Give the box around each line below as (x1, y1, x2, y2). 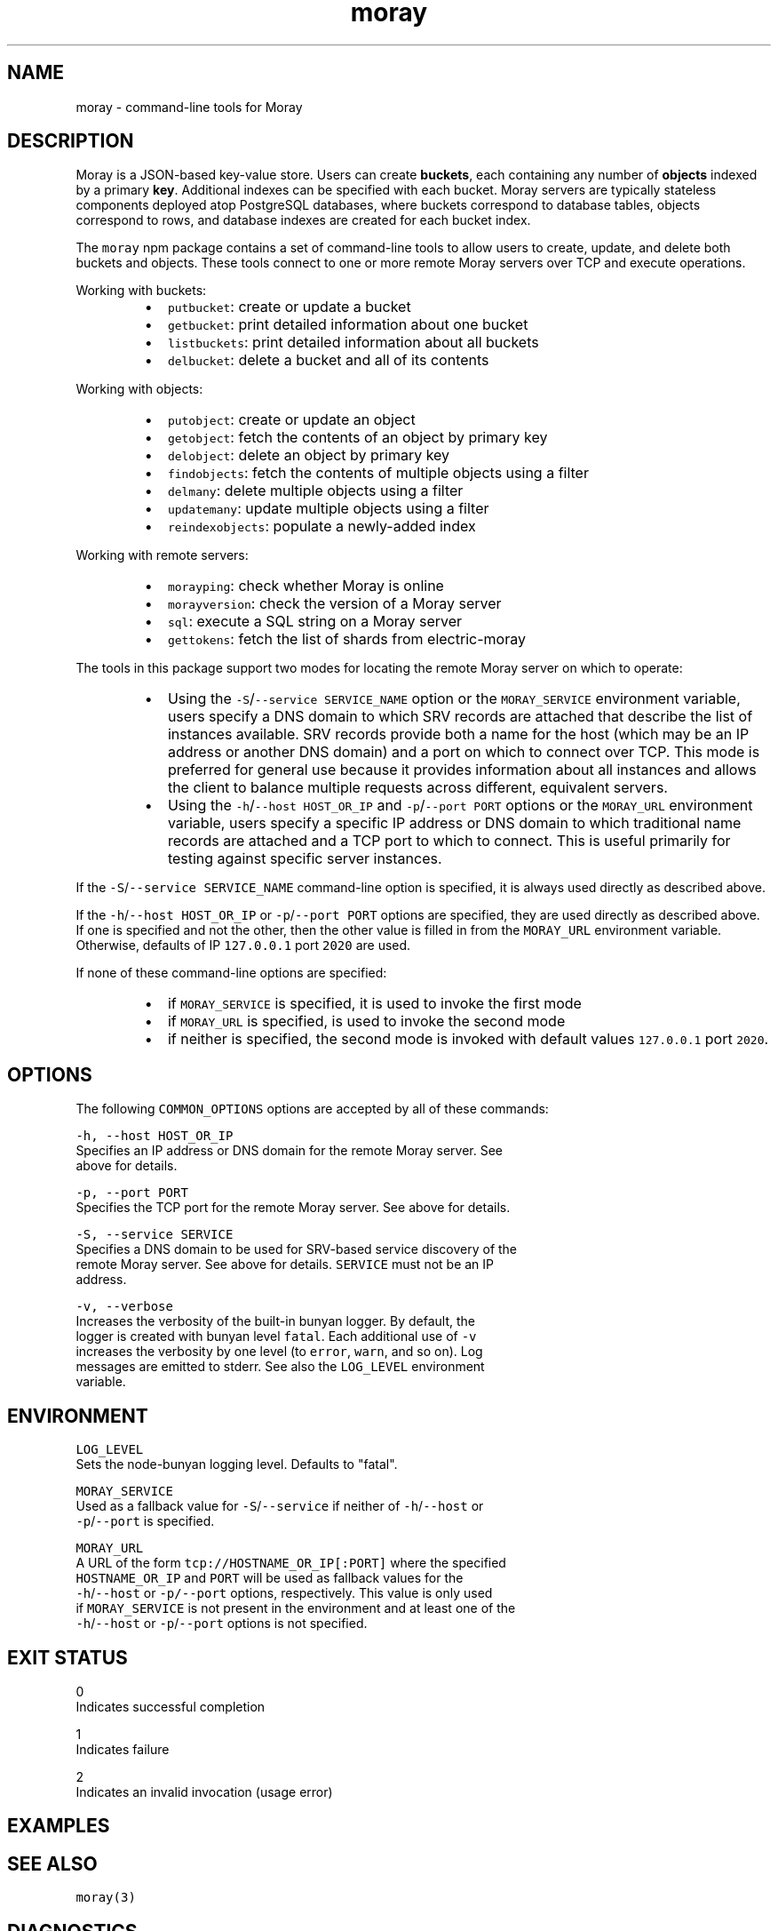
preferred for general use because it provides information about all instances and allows (167, 761, 757, 779)
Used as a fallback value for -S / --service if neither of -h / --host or (75, 1498, 484, 1514)
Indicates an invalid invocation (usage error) (75, 1783, 333, 1799)
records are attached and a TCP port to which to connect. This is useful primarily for (167, 832, 731, 850)
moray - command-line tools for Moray (75, 99, 303, 115)
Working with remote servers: (75, 547, 249, 563)
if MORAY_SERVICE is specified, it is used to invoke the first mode (167, 994, 582, 1013)
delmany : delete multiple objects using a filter (167, 482, 464, 500)
